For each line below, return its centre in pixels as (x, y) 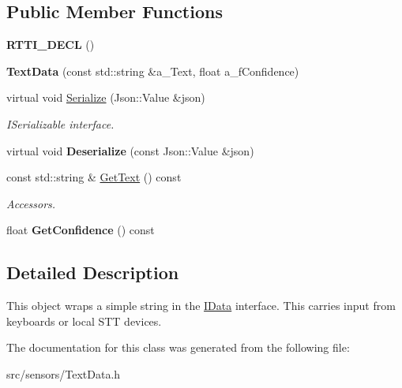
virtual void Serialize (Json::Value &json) (106, 97)
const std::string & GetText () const (94, 177)
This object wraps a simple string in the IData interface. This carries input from (201, 306)
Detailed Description (93, 272)
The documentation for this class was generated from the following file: (178, 347)
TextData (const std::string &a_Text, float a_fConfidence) (153, 71)
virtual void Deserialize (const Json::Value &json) (130, 150)
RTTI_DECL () (51, 45)
